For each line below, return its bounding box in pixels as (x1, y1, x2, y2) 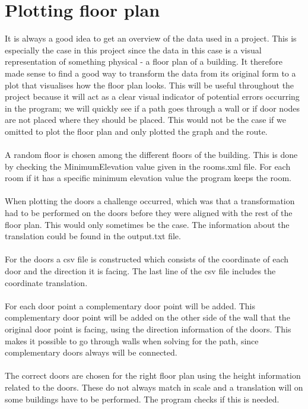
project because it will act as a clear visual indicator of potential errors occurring (5, 90, 300, 103)
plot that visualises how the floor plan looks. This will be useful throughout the (5, 78, 294, 91)
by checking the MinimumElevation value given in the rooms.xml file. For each (5, 160, 291, 172)
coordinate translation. (5, 276, 88, 288)
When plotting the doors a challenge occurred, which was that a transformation (5, 195, 295, 207)
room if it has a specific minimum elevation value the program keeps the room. (5, 172, 291, 184)
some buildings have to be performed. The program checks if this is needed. (5, 392, 280, 405)
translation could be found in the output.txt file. (5, 230, 181, 242)
